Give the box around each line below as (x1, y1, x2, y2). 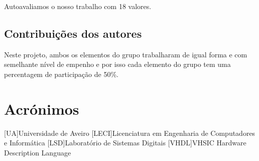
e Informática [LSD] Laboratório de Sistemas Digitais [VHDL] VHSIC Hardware (4, 137, 246, 148)
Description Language (4, 147, 71, 157)
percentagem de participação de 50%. (4, 68, 118, 79)
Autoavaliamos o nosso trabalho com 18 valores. (4, 1, 152, 11)
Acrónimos (4, 98, 79, 119)
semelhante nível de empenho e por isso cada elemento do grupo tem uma (4, 59, 231, 69)
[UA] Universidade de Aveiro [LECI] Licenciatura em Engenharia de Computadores (4, 127, 255, 138)
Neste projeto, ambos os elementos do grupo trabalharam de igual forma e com (4, 49, 247, 59)
